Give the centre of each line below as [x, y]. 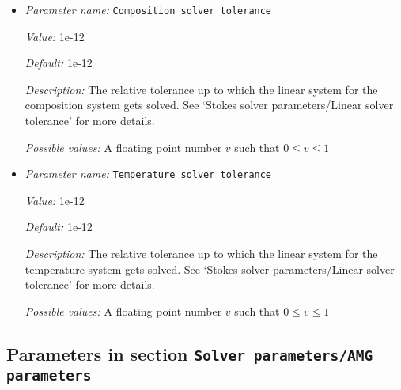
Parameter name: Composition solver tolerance [148, 9]
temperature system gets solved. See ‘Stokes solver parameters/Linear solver [210, 269]
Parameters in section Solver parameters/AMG [190, 353]
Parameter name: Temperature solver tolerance [148, 174]
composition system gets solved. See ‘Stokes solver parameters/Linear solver [209, 105]
